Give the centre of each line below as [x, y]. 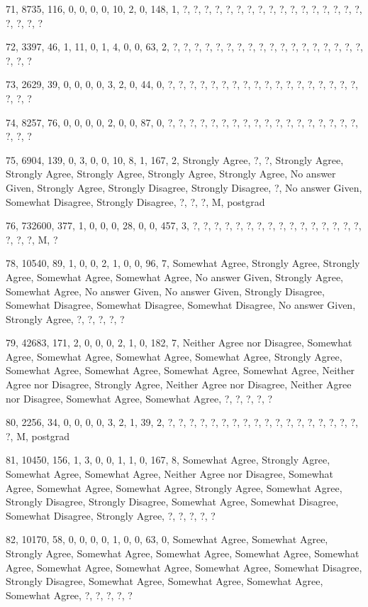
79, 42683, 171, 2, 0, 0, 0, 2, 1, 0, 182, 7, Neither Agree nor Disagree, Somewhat [179, 343]
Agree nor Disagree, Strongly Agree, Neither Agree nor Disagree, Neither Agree [179, 384]
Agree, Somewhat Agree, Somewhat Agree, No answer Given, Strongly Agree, [174, 277]
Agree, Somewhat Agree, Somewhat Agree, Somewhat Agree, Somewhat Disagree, [184, 567]
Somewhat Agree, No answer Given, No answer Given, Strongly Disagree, [165, 291]
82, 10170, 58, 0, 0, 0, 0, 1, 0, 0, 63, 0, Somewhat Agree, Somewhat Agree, [167, 539]
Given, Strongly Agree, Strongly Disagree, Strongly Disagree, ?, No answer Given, [184, 187]
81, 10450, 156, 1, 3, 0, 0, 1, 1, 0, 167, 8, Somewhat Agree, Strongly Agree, [168, 460]
